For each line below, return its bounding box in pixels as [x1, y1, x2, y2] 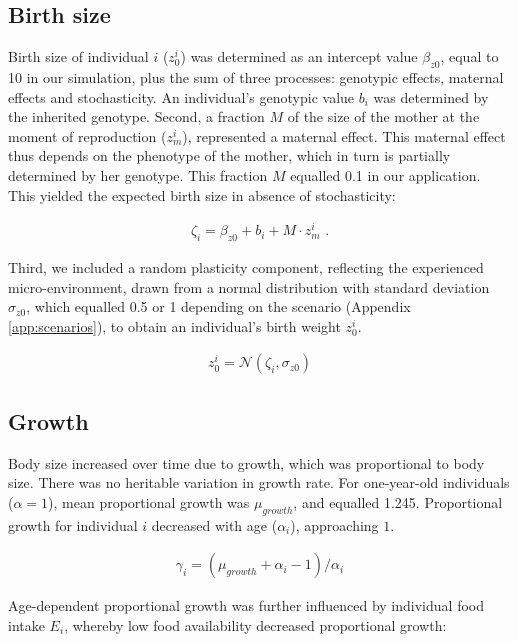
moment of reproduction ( [8, 125, 167, 146]
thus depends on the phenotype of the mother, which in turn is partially [8, 145, 451, 166]
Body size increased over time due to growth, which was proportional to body [8, 452, 485, 473]
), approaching [290, 514, 379, 535]
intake [8, 614, 45, 635]
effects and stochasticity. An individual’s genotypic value [8, 86, 355, 107]
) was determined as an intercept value [180, 46, 418, 67]
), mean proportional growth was [48, 491, 250, 512]
